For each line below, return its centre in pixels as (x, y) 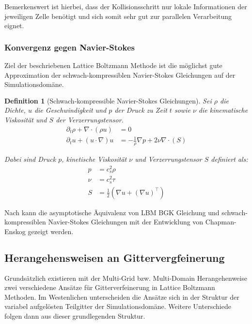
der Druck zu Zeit (141, 110)
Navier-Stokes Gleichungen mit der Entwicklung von (126, 222)
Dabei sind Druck (30, 159)
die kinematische (223, 110)
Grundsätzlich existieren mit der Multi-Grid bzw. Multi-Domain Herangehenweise (126, 278)
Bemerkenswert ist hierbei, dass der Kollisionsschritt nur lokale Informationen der (126, 6)
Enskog (15, 231)
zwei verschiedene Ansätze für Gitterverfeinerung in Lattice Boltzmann (110, 287)
